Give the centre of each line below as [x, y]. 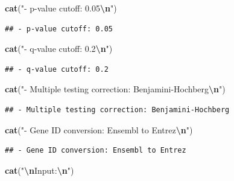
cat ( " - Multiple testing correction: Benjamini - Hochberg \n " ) [115, 89]
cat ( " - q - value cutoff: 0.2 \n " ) [59, 49]
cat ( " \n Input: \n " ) [40, 170]
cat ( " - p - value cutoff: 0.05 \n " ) [61, 8]
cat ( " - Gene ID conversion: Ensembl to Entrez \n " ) [99, 129]
